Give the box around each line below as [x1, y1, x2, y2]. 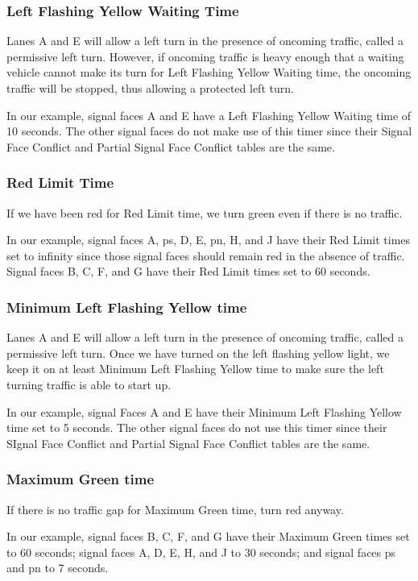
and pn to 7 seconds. [6, 559, 109, 576]
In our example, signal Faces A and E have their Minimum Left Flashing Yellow [6, 403, 402, 420]
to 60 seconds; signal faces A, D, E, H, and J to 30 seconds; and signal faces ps [6, 543, 396, 560]
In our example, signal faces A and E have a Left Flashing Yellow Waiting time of [6, 106, 412, 123]
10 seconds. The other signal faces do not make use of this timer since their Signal [6, 122, 412, 139]
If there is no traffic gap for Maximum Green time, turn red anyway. [6, 500, 344, 517]
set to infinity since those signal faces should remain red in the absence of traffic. [6, 247, 405, 264]
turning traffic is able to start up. [6, 376, 172, 392]
